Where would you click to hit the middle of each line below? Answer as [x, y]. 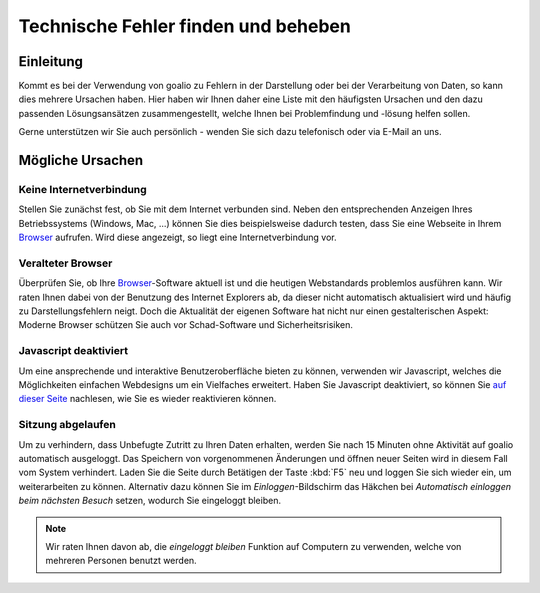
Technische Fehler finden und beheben [185, 26]
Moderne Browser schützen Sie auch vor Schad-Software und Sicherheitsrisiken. [186, 325]
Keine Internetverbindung [82, 190]
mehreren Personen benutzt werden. [121, 561]
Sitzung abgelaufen [67, 425]
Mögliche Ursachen [81, 160]
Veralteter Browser [65, 263]
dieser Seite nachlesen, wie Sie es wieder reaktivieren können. [147, 399]
